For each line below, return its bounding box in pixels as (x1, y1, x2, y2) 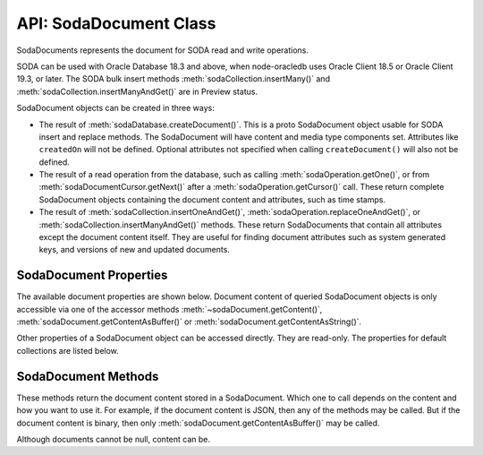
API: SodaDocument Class (16, 13, 216, 33)
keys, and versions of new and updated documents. (38, 245, 230, 255)
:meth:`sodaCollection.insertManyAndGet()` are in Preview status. (16, 86, 258, 97)
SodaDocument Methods (16, 368, 159, 384)
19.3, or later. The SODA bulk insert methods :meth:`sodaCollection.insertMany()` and (16, 73, 331, 84)
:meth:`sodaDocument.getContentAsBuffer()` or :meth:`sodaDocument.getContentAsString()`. (16, 316, 362, 327)
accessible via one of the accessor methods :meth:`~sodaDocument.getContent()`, (16, 304, 323, 314)
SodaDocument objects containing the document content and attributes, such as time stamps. (38, 193, 386, 205)
